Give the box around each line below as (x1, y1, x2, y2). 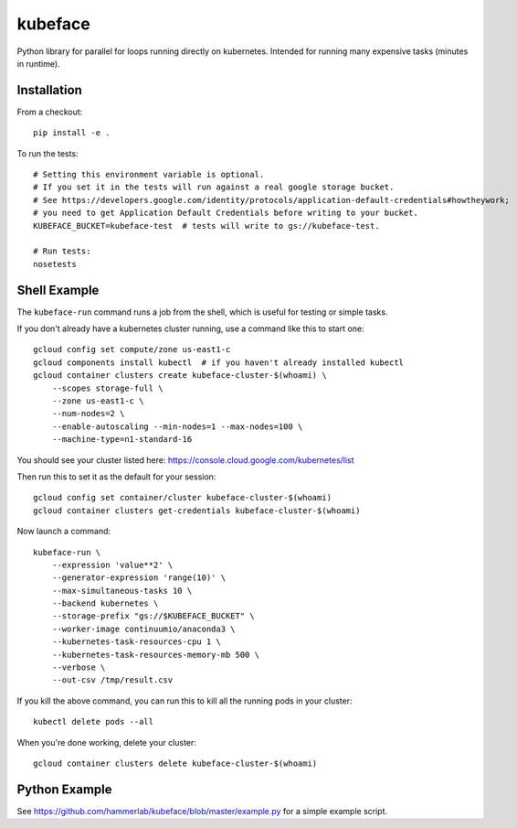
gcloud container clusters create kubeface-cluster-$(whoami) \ (33, 371, 328, 381)
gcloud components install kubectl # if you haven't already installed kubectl (33, 357, 405, 368)
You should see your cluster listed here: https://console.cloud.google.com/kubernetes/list (16, 454, 355, 466)
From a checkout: (16, 106, 83, 117)
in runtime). (16, 58, 60, 69)
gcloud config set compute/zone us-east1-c (33, 344, 231, 355)
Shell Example (16, 282, 100, 297)
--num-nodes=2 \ (51, 408, 125, 419)
